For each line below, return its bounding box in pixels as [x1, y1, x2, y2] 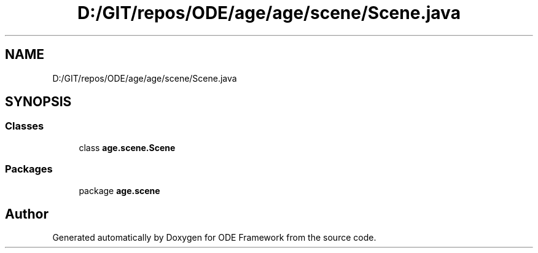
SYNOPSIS [5, 94, 72, 110]
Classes [5, 120, 44, 133]
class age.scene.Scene [79, 142, 176, 153]
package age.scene [79, 185, 160, 196]
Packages [5, 163, 53, 176]
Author [5, 206, 49, 222]
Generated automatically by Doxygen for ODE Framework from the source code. [52, 232, 376, 243]
